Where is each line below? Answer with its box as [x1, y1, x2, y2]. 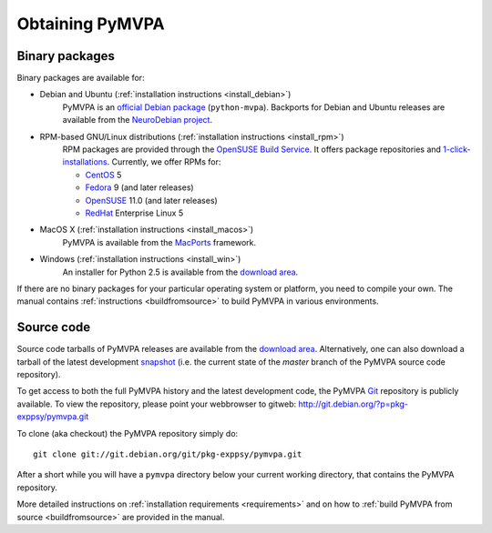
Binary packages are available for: [16, 73, 145, 84]
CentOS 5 [85, 169, 122, 180]
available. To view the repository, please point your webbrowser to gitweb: [16, 398, 296, 409]
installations [62, 156, 108, 167]
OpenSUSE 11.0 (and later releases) [85, 195, 218, 206]
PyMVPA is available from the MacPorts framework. [62, 236, 257, 247]
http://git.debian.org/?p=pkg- [297, 398, 409, 409]
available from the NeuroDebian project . [62, 115, 213, 126]
